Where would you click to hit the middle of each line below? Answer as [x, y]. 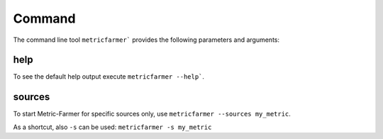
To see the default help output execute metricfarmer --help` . [109, 77]
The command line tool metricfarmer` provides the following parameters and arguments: [146, 40]
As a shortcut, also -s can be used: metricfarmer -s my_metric [112, 127]
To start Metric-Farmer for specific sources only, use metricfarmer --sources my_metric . [152, 114]
